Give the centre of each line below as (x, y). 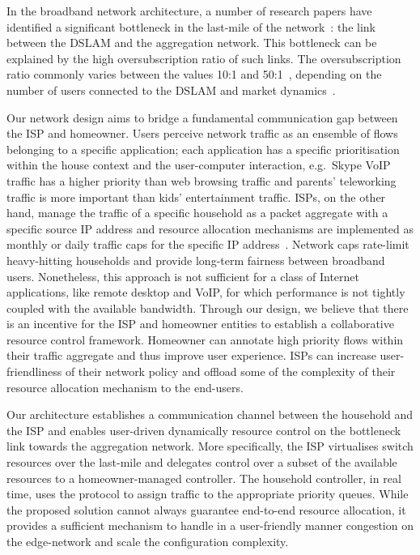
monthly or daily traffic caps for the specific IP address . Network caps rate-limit (208, 244)
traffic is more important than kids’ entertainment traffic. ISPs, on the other (196, 196)
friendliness (34, 371)
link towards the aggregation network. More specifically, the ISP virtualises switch (210, 446)
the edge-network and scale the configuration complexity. (148, 541)
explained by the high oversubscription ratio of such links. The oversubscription (204, 58)
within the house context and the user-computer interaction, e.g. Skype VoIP (199, 165)
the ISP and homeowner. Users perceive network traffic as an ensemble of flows (202, 133)
